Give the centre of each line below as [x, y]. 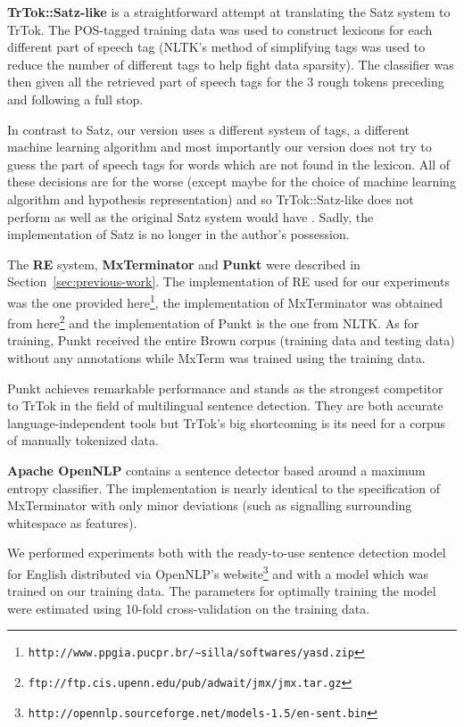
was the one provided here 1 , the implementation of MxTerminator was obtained [225, 301]
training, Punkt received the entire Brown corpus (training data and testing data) [231, 340]
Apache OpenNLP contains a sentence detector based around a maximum [216, 470]
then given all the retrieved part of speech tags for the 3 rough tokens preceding [226, 82]
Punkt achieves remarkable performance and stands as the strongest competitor [225, 388]
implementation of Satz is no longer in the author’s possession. [178, 234]
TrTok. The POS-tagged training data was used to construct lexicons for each [220, 29]
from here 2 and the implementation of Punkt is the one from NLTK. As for [213, 322]
